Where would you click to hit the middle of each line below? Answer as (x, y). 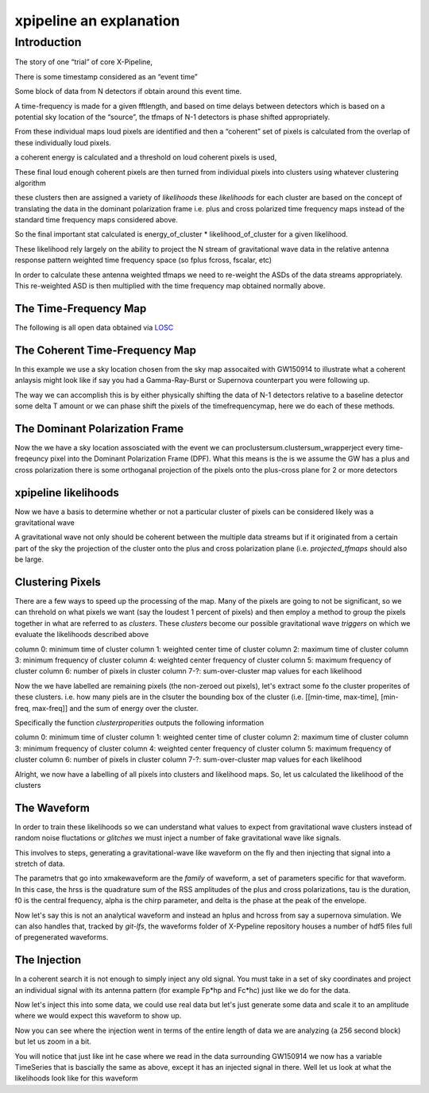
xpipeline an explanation (97, 21)
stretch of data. (40, 864)
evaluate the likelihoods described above (82, 635)
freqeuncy (32, 459)
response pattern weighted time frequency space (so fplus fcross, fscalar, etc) (143, 260)
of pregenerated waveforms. (62, 937)
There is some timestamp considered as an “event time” (106, 76)
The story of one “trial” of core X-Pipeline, (83, 62)
